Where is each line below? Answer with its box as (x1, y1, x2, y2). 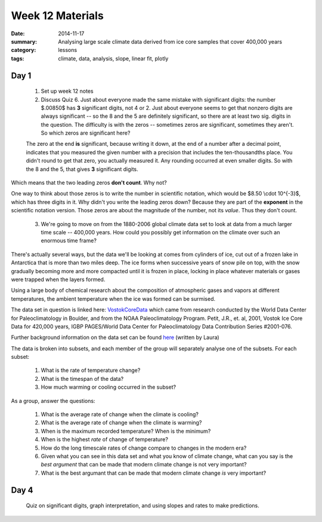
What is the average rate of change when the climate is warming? (41, 419, 202, 426)
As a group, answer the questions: (11, 397, 95, 404)
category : (11, 47, 36, 54)
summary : (11, 38, 38, 45)
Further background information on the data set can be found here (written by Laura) (11, 334, 220, 341)
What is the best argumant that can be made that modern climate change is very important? (41, 469, 267, 477)
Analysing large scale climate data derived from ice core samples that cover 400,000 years (58, 38, 283, 45)
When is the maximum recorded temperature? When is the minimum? (41, 428, 211, 435)
